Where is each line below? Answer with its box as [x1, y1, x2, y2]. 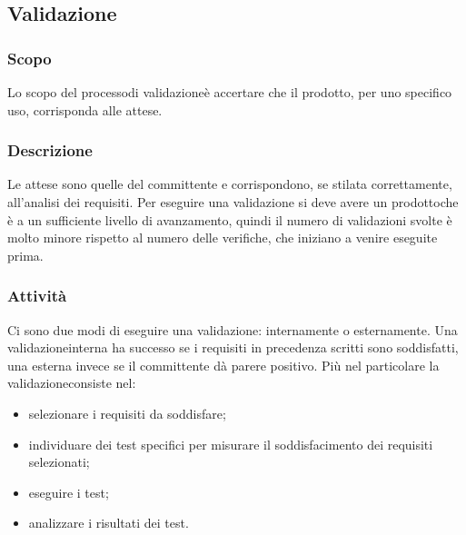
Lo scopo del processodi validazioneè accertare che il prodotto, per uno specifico [7, 83, 452, 101]
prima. [7, 245, 44, 264]
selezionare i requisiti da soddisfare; [28, 403, 226, 422]
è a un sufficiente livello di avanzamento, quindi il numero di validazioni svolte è [7, 210, 452, 229]
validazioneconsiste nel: [7, 373, 136, 392]
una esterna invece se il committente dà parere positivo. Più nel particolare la [7, 355, 440, 374]
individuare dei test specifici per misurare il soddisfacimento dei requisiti [28, 434, 433, 453]
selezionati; [28, 452, 90, 471]
